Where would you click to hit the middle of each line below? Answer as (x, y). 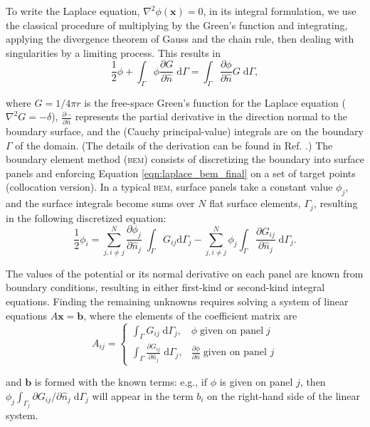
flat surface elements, (255, 203)
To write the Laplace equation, (73, 11)
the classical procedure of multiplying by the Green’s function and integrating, (177, 25)
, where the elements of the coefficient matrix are (190, 315)
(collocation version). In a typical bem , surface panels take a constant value (169, 187)
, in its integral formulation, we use (280, 11)
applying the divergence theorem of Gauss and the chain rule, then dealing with (180, 39)
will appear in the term (143, 395)
